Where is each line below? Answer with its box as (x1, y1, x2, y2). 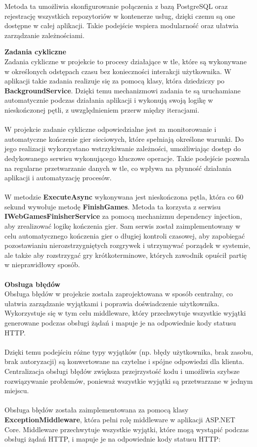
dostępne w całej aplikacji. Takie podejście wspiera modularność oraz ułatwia (4, 20, 239, 31)
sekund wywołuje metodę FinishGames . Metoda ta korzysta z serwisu (4, 201, 221, 211)
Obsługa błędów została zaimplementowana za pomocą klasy (4, 405, 189, 415)
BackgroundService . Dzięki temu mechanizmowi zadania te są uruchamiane (4, 85, 241, 95)
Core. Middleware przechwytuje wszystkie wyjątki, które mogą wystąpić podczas (4, 424, 249, 434)
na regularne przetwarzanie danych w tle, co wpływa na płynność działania (4, 163, 232, 173)
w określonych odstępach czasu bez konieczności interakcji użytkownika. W (4, 66, 231, 76)
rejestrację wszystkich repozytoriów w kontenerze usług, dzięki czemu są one (4, 10, 235, 21)
